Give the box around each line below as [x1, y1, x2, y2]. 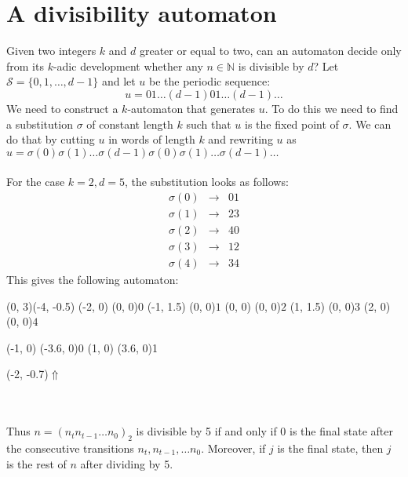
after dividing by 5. [80, 455, 173, 472]
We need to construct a [6, 100, 118, 116]
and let [101, 73, 136, 89]
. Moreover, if [201, 439, 266, 456]
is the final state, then [277, 439, 384, 456]
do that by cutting [6, 131, 95, 147]
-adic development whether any [53, 57, 203, 74]
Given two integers [6, 42, 97, 59]
